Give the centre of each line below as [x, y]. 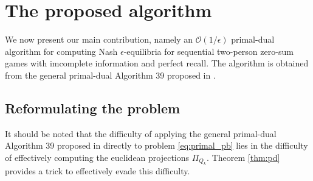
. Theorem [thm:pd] [243, 157]
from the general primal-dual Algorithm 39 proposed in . [110, 75]
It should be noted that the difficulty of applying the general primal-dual [141, 133]
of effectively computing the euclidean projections [97, 157]
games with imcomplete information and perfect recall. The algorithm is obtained [157, 63]
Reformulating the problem [93, 108]
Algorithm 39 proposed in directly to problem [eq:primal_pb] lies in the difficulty [156, 145]
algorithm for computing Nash [61, 51]
